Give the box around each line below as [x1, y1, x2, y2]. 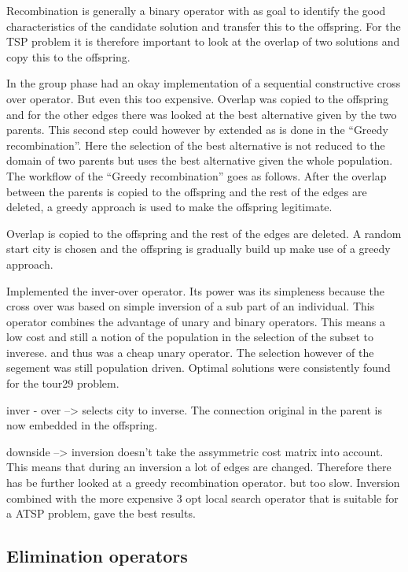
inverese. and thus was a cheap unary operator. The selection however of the [6, 344, 374, 360]
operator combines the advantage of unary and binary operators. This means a [6, 313, 386, 329]
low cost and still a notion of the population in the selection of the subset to [6, 329, 374, 345]
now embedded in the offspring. [6, 417, 158, 433]
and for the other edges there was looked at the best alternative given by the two [6, 106, 397, 122]
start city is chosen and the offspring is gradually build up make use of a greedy [6, 240, 391, 257]
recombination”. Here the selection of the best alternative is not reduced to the [6, 136, 385, 153]
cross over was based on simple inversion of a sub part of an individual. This [6, 298, 375, 314]
